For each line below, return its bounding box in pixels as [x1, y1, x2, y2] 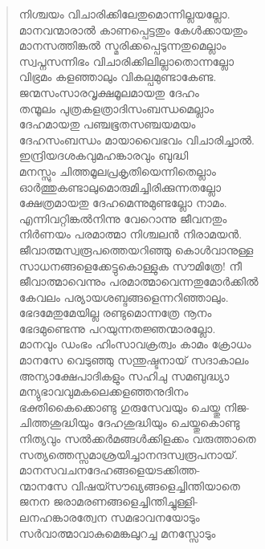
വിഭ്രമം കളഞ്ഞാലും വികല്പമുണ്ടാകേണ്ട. [18, 68, 217, 85]
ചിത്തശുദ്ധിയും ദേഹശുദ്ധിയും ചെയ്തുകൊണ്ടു [18, 414, 240, 431]
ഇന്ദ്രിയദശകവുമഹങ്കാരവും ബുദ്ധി [18, 147, 189, 164]
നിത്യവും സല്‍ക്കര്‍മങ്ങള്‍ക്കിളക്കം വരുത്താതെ [18, 430, 256, 447]
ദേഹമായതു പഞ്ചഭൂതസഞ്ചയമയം [18, 116, 196, 132]
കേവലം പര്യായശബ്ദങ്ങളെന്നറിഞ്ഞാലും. [18, 288, 229, 305]
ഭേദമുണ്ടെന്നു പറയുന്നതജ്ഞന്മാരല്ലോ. [18, 319, 216, 336]
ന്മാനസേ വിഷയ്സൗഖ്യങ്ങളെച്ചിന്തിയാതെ [18, 477, 240, 494]
